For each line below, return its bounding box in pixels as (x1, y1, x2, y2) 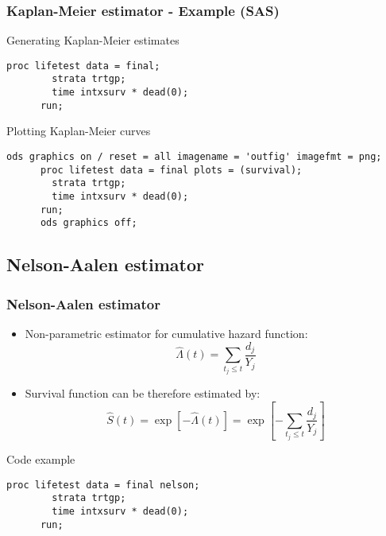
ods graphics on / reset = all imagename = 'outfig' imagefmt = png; (6, 151, 382, 163)
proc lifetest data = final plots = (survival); (40, 164, 303, 176)
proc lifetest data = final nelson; (6, 479, 200, 491)
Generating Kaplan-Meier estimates (6, 32, 179, 49)
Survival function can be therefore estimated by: (25, 385, 261, 402)
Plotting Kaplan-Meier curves (6, 122, 151, 139)
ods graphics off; (40, 217, 137, 229)
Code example (6, 450, 75, 467)
